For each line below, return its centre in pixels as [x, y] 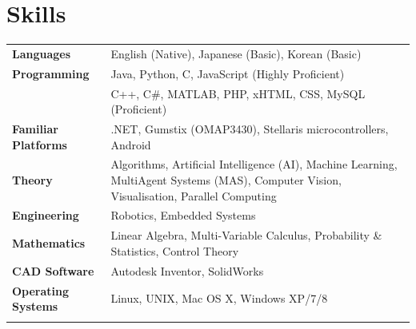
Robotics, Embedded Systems [183, 215]
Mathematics [49, 243]
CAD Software [53, 270]
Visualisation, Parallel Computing [194, 195]
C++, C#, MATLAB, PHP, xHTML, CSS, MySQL [238, 93]
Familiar [35, 129]
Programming [51, 73]
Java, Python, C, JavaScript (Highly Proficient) [228, 73]
